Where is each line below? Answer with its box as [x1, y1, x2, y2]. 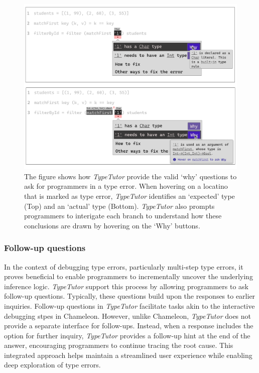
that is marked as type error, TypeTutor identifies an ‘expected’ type [24, 190, 235, 201]
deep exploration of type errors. [4, 359, 101, 370]
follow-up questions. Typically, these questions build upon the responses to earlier [4, 291, 255, 301]
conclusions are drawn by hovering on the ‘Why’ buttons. [24, 220, 200, 230]
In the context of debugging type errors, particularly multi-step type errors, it [4, 261, 243, 272]
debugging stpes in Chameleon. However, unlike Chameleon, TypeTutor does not [4, 310, 251, 321]
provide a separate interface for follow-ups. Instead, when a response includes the [4, 320, 253, 331]
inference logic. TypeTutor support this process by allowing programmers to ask [4, 281, 248, 291]
